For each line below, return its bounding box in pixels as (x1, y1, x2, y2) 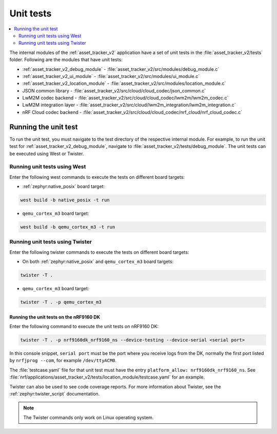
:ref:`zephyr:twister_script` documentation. (9, 391, 100, 397)
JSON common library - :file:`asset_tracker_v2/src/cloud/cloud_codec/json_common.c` (22, 87, 206, 93)
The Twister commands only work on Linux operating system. (23, 414, 154, 421)
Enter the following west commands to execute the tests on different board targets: (9, 174, 185, 180)
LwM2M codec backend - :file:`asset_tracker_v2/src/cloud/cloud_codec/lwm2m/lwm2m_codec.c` (22, 95, 229, 101)
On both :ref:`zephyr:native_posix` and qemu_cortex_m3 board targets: (22, 258, 174, 265)
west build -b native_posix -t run (20, 197, 110, 203)
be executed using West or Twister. (9, 150, 84, 157)
